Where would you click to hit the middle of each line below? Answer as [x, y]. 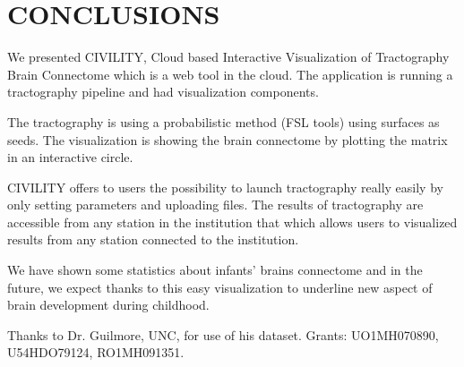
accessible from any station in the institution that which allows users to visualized [232, 222]
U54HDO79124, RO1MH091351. [96, 352]
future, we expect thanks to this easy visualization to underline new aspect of [220, 287]
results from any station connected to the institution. [153, 239]
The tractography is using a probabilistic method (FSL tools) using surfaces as [223, 121]
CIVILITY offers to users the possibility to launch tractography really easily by [225, 187]
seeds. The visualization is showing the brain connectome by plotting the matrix [228, 139]
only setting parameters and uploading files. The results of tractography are [215, 205]
